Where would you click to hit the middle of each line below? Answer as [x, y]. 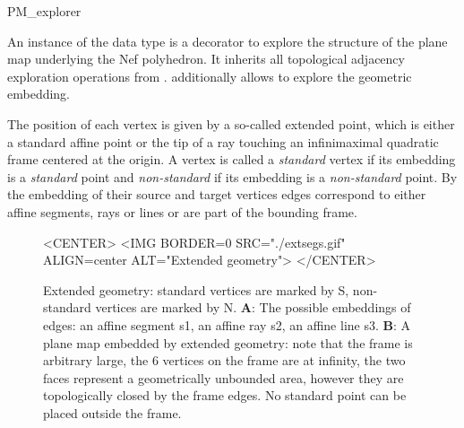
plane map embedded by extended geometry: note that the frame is [228, 342]
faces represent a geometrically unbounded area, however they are [223, 377]
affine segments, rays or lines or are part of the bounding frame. [182, 211]
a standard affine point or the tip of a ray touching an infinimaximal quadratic [223, 141]
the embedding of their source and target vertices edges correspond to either [217, 194]
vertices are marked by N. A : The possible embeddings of [253, 307]
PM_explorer [44, 11]
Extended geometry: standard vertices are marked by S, [196, 289]
